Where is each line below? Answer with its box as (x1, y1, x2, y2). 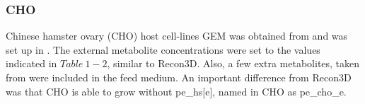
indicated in (6, 56, 57, 71)
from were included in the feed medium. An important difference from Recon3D (6, 70, 352, 84)
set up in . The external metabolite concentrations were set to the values (6, 42, 320, 57)
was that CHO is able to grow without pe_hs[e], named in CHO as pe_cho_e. (6, 83, 347, 98)
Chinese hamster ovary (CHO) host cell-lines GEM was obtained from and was (6, 28, 348, 43)
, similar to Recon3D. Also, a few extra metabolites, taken (107, 56, 360, 71)
